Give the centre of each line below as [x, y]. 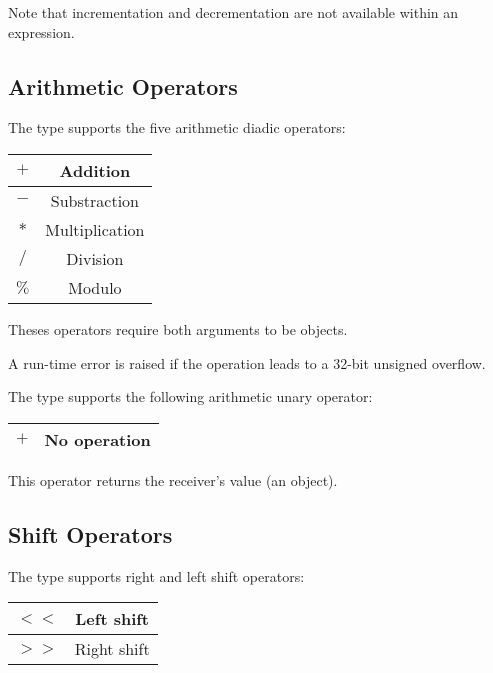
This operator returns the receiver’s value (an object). [173, 479]
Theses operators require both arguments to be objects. [178, 328]
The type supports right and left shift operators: [156, 575]
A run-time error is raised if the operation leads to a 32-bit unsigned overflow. [247, 362]
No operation [97, 439]
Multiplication [95, 229]
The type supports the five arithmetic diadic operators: [177, 127]
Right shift [112, 649]
